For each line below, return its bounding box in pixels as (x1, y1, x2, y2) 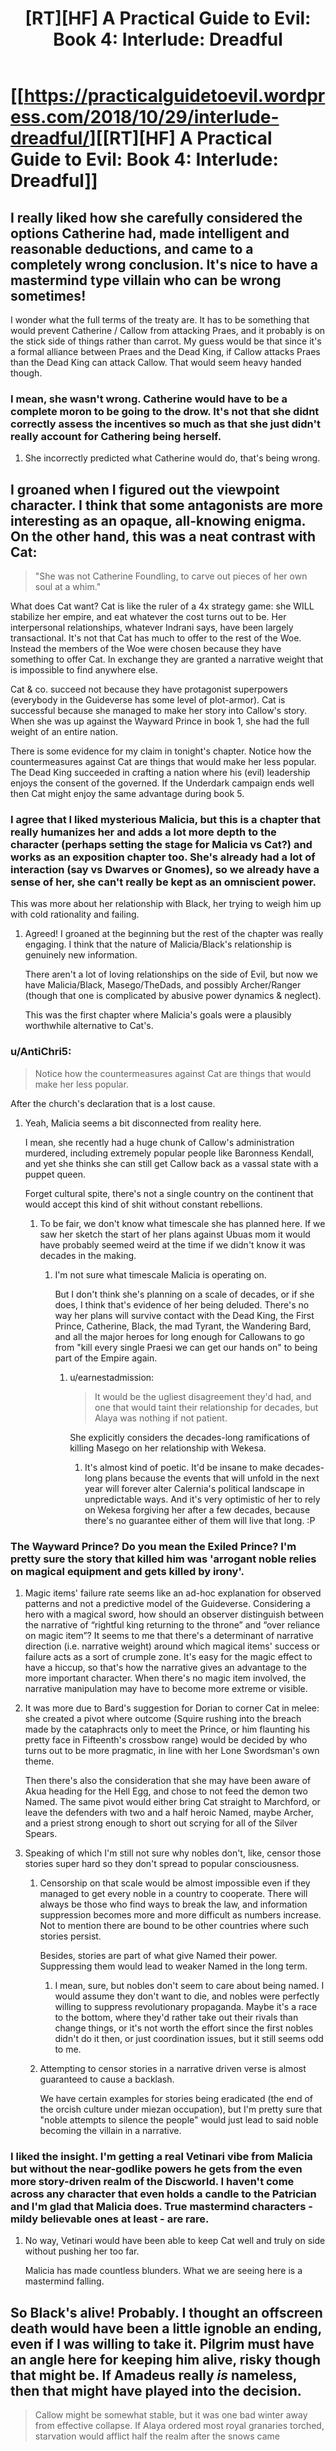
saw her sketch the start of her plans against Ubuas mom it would (39, 1228, 311, 1240)
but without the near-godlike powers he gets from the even (10, 2162, 303, 2176)
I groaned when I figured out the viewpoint (10, 481, 280, 498)
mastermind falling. (24, 2275, 105, 2287)
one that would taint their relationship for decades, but (94, 1401, 319, 1413)
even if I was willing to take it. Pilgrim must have (10, 2335, 315, 2352)
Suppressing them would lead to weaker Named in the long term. (39, 1960, 308, 1972)
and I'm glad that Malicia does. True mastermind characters (10, 2199, 307, 2213)
